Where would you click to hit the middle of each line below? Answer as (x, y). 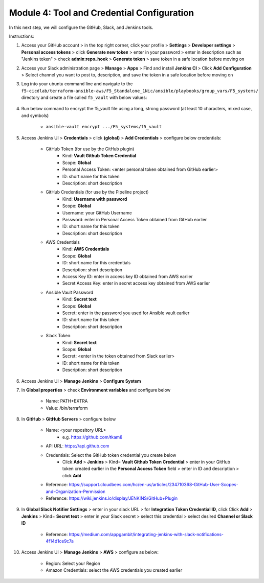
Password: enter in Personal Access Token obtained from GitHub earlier (135, 219)
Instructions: (22, 36)
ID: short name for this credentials (97, 263)
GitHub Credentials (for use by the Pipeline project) (97, 192)
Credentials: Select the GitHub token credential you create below (111, 455)
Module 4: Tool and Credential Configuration (101, 13)
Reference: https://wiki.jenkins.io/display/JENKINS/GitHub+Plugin (112, 498)
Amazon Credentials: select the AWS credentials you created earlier (114, 570)
